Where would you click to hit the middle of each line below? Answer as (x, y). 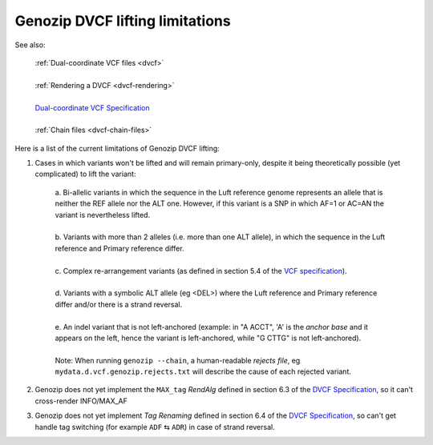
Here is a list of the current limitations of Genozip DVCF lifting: (117, 148)
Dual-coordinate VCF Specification (92, 107)
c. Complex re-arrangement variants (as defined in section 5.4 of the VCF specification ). (201, 271)
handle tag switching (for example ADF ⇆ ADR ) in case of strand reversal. (155, 427)
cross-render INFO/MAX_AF (81, 401)
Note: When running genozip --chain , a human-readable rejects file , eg (178, 360)
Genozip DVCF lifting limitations (123, 21)
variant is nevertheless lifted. (103, 214)
